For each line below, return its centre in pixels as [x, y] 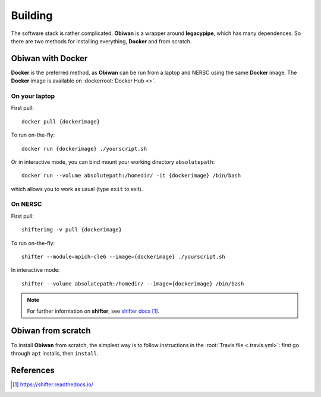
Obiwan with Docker [49, 58]
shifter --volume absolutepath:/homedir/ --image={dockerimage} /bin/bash [133, 284]
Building [32, 15]
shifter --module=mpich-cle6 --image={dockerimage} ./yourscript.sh [123, 257]
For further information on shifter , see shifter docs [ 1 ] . [93, 311]
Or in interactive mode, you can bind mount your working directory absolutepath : [113, 162]
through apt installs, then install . [55, 353]
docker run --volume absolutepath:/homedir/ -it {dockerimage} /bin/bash [131, 176]
